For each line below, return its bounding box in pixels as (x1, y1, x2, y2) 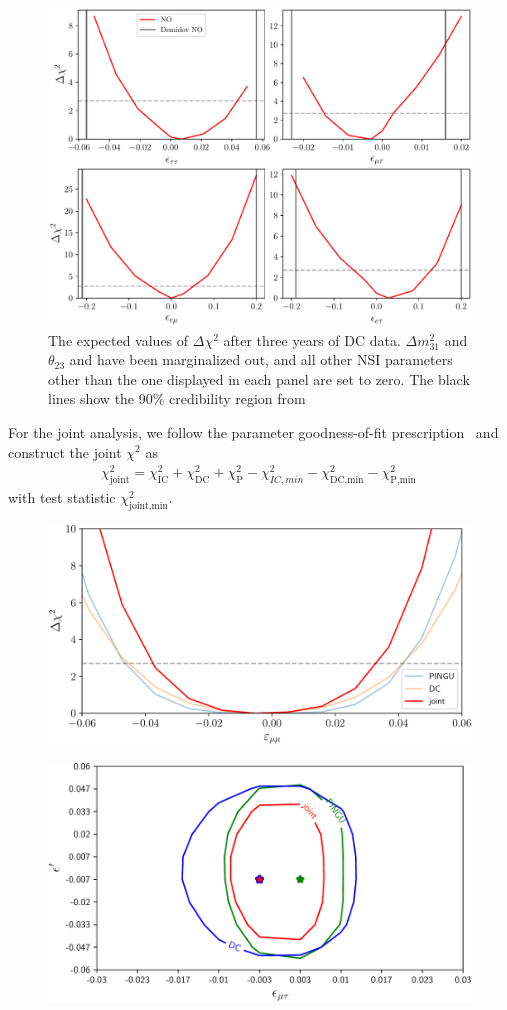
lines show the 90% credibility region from (48, 388, 306, 409)
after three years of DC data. (223, 329, 401, 350)
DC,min (329, 475, 364, 486)
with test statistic (8, 487, 116, 508)
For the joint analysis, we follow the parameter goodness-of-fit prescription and (8, 421, 499, 442)
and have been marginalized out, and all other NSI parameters (69, 349, 453, 370)
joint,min (128, 500, 168, 511)
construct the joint (8, 441, 122, 462)
